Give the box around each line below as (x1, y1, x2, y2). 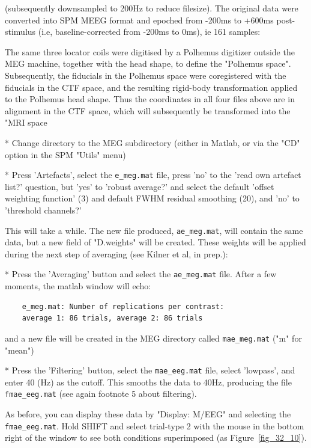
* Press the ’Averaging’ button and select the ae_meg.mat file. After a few (5, 268, 277, 280)
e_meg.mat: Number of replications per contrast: (22, 302, 225, 311)
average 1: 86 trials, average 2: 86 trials (22, 314, 203, 323)
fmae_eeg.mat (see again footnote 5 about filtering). (5, 387, 197, 400)
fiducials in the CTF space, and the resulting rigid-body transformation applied (5, 81, 298, 93)
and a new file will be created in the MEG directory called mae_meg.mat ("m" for (5, 331, 302, 344)
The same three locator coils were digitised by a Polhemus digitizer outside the (5, 45, 295, 58)
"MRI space (5, 116, 47, 129)
